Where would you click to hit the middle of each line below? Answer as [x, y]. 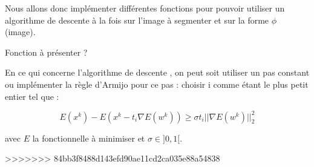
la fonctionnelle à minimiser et [89, 138]
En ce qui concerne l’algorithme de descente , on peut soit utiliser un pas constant [157, 72]
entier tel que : [32, 96]
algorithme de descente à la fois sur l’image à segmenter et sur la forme [137, 20]
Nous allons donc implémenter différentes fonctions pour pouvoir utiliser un [145, 8]
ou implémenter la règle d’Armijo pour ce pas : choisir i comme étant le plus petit [157, 84]
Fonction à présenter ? [46, 52]
